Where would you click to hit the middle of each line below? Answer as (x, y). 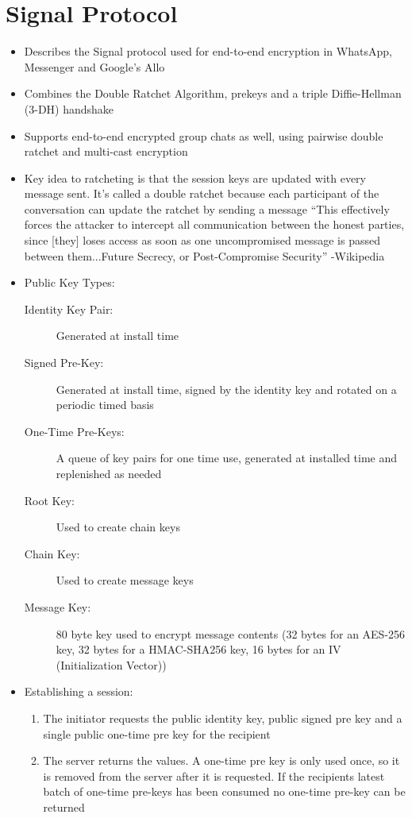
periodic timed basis (105, 405)
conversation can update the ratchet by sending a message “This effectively (207, 208)
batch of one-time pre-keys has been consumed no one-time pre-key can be (224, 791)
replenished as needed (109, 473)
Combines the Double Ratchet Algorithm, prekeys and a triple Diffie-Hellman (213, 93)
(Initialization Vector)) (111, 664)
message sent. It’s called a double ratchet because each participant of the (202, 193)
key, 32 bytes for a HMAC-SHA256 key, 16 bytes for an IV (198, 649)
